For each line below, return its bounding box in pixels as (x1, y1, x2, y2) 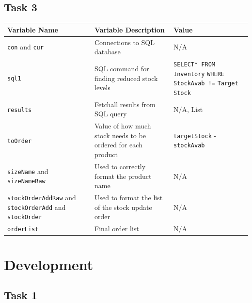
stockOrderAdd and (7, 202, 66, 212)
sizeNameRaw (7, 178, 46, 185)
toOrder (7, 137, 32, 144)
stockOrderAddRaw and (7, 192, 76, 202)
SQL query (94, 109, 127, 119)
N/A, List (173, 104, 203, 114)
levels (94, 82, 110, 93)
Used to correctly (94, 161, 146, 171)
